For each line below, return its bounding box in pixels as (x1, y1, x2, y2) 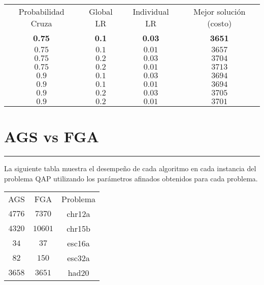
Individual (133, 6, 169, 17)
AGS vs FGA (4, 126, 99, 147)
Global (89, 6, 113, 17)
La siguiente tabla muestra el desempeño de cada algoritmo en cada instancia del (4, 163, 256, 174)
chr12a (67, 208, 90, 220)
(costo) (207, 17, 232, 29)
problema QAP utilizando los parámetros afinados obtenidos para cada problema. (4, 173, 258, 183)
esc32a (67, 252, 90, 264)
